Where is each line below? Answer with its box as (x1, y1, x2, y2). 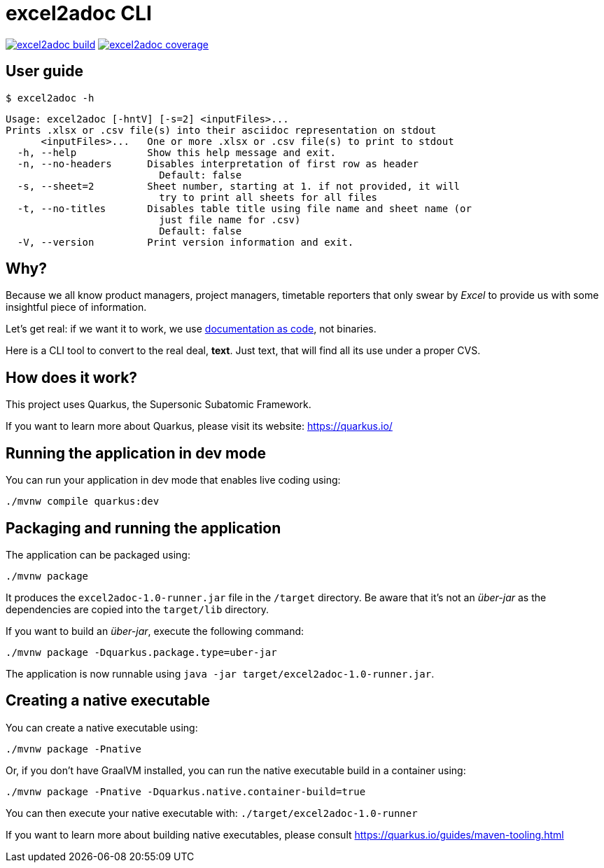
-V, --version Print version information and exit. (17, 236, 354, 248)
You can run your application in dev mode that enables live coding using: (6, 474, 341, 486)
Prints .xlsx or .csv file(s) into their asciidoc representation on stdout (6, 124, 437, 136)
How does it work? (6, 368, 138, 386)
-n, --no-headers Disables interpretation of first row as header (17, 157, 419, 169)
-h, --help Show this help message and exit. (17, 146, 337, 158)
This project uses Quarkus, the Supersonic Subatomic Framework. (6, 398, 311, 411)
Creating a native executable (6, 692, 210, 710)
